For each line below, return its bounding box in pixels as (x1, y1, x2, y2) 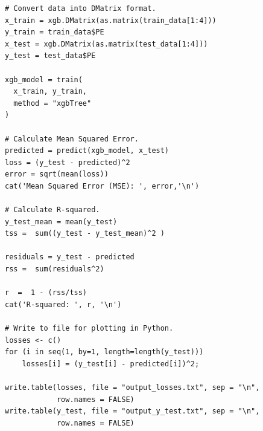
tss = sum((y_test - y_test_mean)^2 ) (5, 229, 165, 238)
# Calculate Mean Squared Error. (5, 134, 139, 143)
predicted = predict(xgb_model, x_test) (5, 146, 170, 155)
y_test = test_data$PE (5, 51, 96, 60)
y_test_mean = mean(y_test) (5, 217, 118, 226)
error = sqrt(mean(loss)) (5, 170, 109, 179)
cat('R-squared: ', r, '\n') (5, 300, 122, 309)
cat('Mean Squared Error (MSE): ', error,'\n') (5, 181, 200, 190)
